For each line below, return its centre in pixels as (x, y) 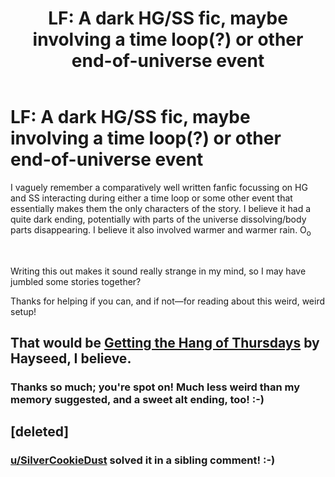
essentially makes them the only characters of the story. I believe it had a (161, 208)
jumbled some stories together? (76, 281)
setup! (23, 311)
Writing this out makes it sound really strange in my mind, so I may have (158, 271)
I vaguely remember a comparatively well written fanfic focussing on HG (159, 187)
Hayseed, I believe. (71, 358)
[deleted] (40, 432)
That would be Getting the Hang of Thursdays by (165, 343)
